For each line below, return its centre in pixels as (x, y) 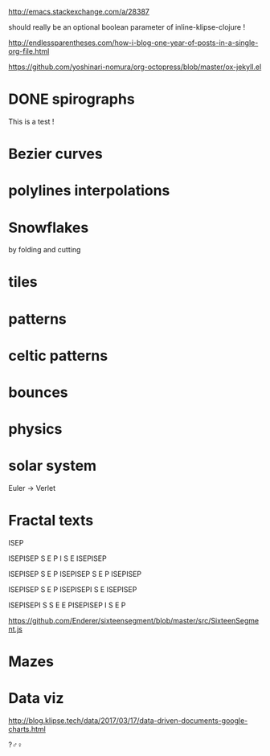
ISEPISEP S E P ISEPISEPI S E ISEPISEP (73, 590)
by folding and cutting (45, 250)
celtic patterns (58, 356)
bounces (38, 392)
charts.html (27, 729)
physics (35, 429)
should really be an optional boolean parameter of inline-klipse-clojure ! (127, 27)
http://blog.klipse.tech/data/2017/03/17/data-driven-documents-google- (128, 721)
